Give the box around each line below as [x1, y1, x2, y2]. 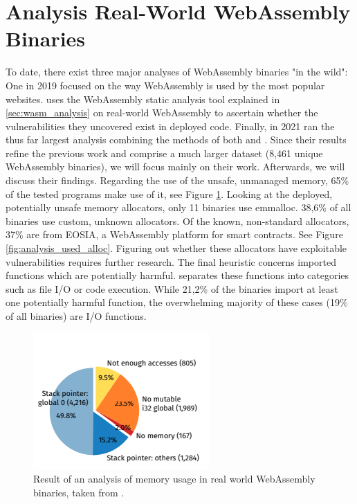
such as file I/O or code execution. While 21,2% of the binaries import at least [6, 281, 338, 296]
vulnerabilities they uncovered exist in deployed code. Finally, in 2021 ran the [6, 118, 335, 133]
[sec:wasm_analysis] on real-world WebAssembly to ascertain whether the [6, 105, 318, 120]
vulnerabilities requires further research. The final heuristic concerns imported [6, 254, 336, 269]
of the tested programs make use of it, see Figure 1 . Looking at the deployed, [6, 186, 333, 201]
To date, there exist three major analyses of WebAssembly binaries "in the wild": [6, 64, 348, 79]
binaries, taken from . [33, 485, 125, 499]
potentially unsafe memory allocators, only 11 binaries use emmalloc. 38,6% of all [6, 200, 351, 215]
